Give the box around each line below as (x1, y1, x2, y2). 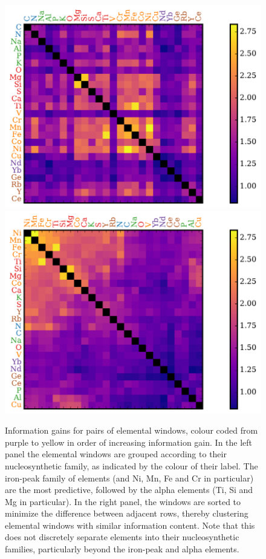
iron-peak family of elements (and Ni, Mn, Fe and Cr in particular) (5, 471, 254, 484)
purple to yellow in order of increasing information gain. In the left (5, 435, 253, 448)
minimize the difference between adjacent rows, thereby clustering (5, 507, 248, 520)
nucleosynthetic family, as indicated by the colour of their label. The (5, 459, 258, 472)
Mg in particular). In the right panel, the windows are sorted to (5, 495, 241, 508)
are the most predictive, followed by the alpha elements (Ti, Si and (5, 483, 253, 496)
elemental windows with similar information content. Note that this (5, 518, 255, 531)
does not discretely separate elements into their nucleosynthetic (5, 531, 239, 543)
